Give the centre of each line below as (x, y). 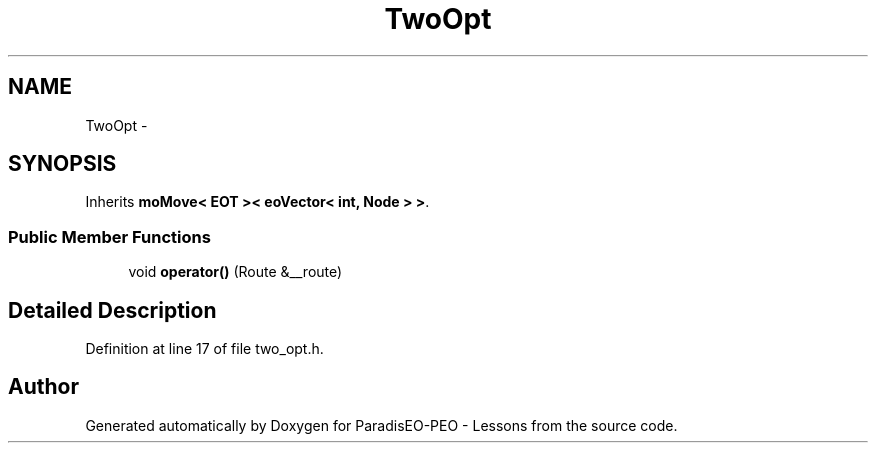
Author (43, 387)
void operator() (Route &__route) (235, 272)
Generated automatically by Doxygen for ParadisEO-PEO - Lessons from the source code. (381, 425)
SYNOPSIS (62, 164)
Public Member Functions (109, 236)
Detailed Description (112, 310)
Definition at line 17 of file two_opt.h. (204, 349)
